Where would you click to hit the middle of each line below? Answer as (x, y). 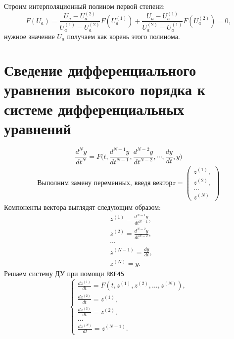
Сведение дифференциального (100, 70)
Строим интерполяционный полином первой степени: (85, 6)
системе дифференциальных (94, 109)
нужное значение (29, 36)
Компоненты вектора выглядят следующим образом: (82, 207)
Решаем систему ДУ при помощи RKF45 (64, 273)
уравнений (38, 128)
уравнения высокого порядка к (105, 89)
